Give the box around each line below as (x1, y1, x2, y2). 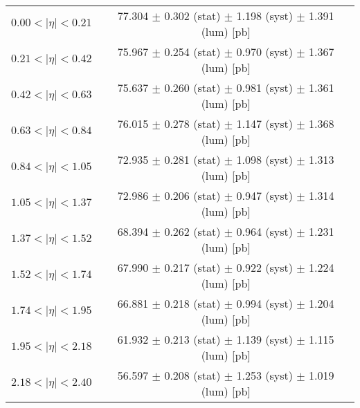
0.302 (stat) (164, 8, 221, 24)
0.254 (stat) (164, 44, 221, 59)
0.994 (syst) (236, 295, 293, 311)
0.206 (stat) (164, 187, 221, 203)
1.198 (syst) (236, 8, 293, 24)
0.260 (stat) (164, 80, 221, 95)
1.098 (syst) (236, 151, 293, 167)
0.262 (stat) (164, 223, 221, 239)
